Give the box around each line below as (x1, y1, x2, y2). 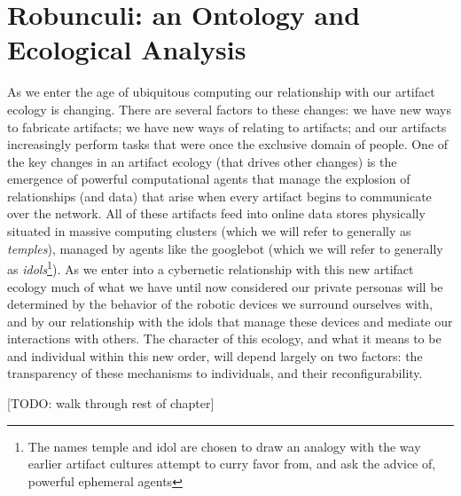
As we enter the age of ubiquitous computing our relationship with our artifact (7, 83, 435, 101)
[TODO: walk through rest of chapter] (7, 394, 215, 413)
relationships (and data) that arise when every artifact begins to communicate (7, 186, 432, 205)
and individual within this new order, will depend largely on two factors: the (7, 346, 423, 365)
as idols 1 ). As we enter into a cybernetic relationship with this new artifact (7, 257, 414, 278)
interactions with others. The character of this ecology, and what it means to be (7, 329, 441, 348)
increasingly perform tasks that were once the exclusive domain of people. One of (7, 135, 449, 154)
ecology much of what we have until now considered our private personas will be (7, 277, 443, 295)
